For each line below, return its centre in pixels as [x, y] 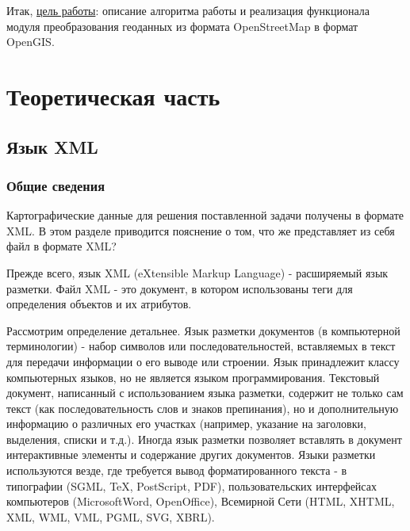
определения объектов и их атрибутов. [99, 304]
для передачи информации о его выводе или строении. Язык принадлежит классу [203, 361]
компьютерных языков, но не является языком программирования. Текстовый [193, 377]
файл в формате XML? [61, 246]
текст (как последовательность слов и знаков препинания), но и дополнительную [203, 408]
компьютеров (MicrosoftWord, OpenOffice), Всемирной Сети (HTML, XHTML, [201, 501]
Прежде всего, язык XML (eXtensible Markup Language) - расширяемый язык [197, 272]
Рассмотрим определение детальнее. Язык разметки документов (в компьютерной [203, 330]
